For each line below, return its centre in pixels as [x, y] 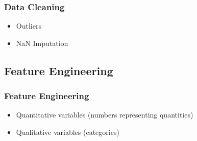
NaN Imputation [42, 43]
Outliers [29, 26]
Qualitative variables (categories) [68, 132]
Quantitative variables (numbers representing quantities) [105, 115]
